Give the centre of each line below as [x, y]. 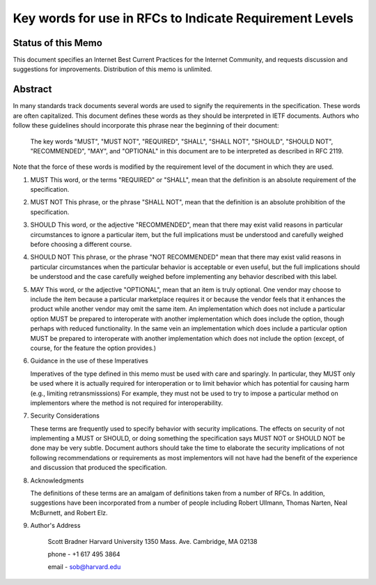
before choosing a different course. [81, 245]
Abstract [32, 90]
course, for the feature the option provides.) [93, 348]
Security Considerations [65, 416]
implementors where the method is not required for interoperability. [126, 403]
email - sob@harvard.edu [84, 567]
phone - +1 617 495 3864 [84, 554]
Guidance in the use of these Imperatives [89, 361]
